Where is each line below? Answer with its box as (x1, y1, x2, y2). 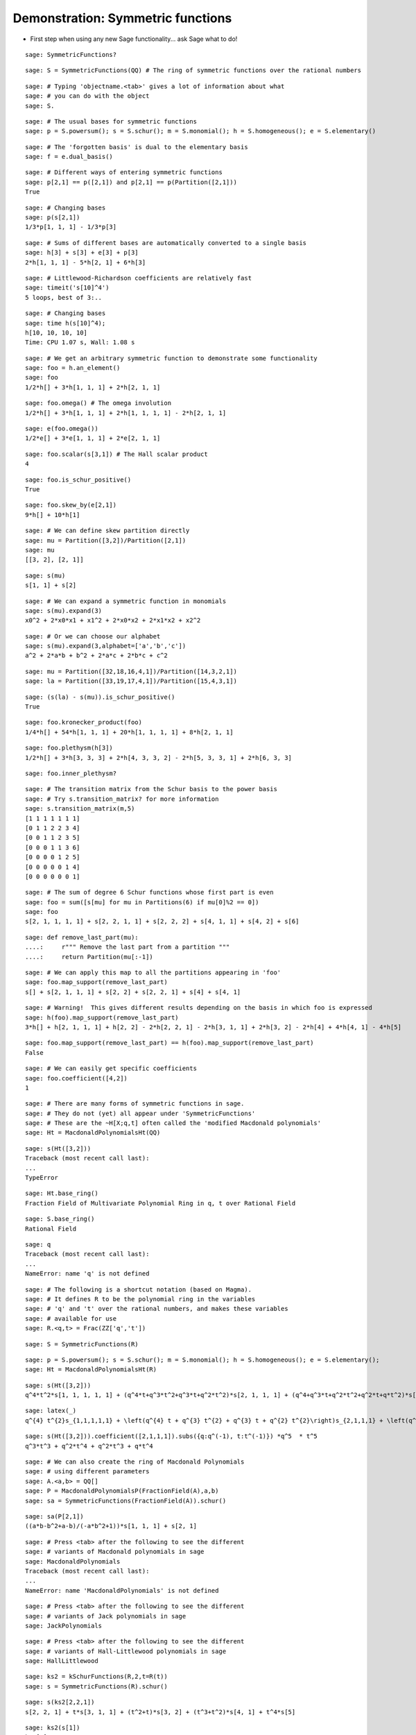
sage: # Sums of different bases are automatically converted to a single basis (25, 239, 307, 246)
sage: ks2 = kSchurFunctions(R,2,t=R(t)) (25, 1673, 168, 1681)
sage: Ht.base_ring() (25, 1190, 98, 1197)
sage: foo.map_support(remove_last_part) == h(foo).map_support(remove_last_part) (25, 1039, 314, 1047)
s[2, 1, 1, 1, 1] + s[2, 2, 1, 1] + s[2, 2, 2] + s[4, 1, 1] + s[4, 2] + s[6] (25, 917, 300, 926)
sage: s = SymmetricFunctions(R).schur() (25, 1682, 168, 1690)
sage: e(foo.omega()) (25, 425, 98, 433)
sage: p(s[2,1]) (25, 214, 80, 221)
